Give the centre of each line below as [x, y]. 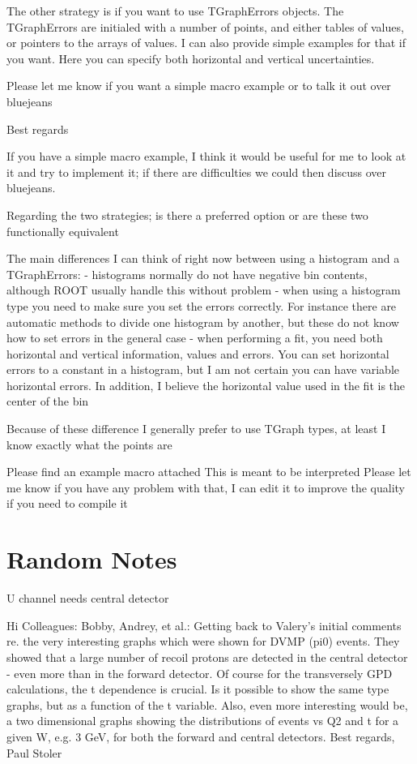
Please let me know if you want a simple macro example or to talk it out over [199, 86]
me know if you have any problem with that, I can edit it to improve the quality [206, 487]
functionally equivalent [63, 231]
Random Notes [92, 559]
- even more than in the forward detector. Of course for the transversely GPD [200, 673]
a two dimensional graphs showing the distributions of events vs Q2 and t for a [203, 721]
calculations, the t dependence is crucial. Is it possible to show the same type [198, 689]
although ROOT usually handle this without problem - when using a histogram [204, 290]
